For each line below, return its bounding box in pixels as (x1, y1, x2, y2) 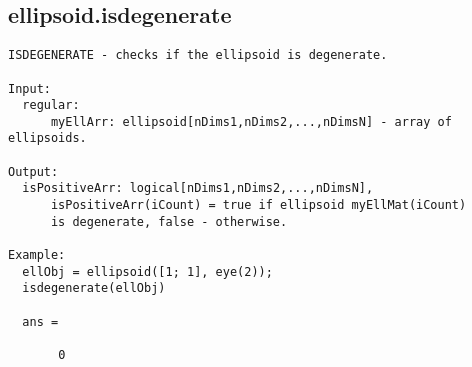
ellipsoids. (8, 131, 87, 146)
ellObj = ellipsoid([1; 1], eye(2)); (22, 264, 273, 279)
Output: (8, 164, 59, 179)
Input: (8, 81, 51, 96)
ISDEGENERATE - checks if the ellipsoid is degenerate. (8, 48, 388, 63)
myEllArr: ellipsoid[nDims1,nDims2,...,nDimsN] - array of (50, 114, 452, 129)
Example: (8, 248, 66, 263)
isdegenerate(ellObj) (22, 281, 166, 296)
